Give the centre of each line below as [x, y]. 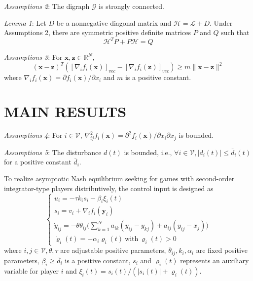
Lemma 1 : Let [25, 22]
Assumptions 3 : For [33, 57]
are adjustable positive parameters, [113, 250]
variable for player [31, 270]
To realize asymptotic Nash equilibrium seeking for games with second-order [119, 179]
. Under [221, 22]
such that [235, 32]
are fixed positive [222, 250]
